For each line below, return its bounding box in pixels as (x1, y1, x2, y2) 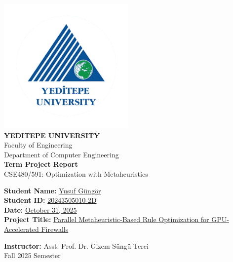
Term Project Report (4, 159, 78, 169)
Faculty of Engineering (4, 140, 73, 150)
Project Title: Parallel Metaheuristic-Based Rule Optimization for (4, 214, 209, 225)
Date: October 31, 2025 (4, 204, 77, 215)
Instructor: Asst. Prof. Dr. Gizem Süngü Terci (4, 240, 149, 251)
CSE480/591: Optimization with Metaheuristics (4, 168, 148, 179)
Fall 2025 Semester (4, 250, 61, 261)
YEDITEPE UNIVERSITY (4, 130, 100, 140)
